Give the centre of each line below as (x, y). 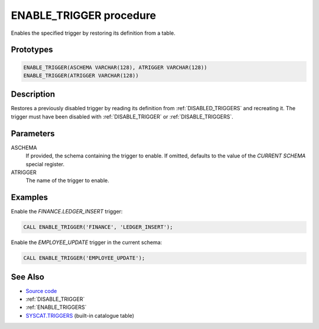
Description (33, 94)
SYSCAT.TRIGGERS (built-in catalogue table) (80, 315)
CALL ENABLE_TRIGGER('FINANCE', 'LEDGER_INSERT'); (98, 227)
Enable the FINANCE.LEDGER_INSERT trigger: (67, 212)
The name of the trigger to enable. (67, 180)
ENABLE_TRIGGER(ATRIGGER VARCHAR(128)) (81, 75)
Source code (41, 291)
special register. (45, 164)
